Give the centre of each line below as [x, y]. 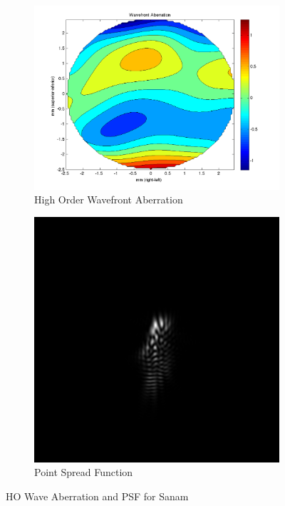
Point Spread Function [84, 472]
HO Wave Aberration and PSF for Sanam [97, 496]
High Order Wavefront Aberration [109, 199]
